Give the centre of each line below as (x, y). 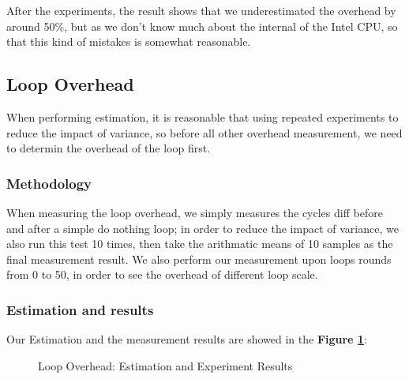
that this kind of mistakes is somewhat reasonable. (129, 41)
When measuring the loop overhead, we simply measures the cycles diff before (195, 212)
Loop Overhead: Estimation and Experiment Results (165, 365)
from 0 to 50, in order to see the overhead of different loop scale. (162, 274)
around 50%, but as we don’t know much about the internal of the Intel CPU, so (202, 26)
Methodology (49, 183)
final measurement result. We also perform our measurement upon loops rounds (199, 259)
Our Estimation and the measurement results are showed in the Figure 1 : (187, 339)
